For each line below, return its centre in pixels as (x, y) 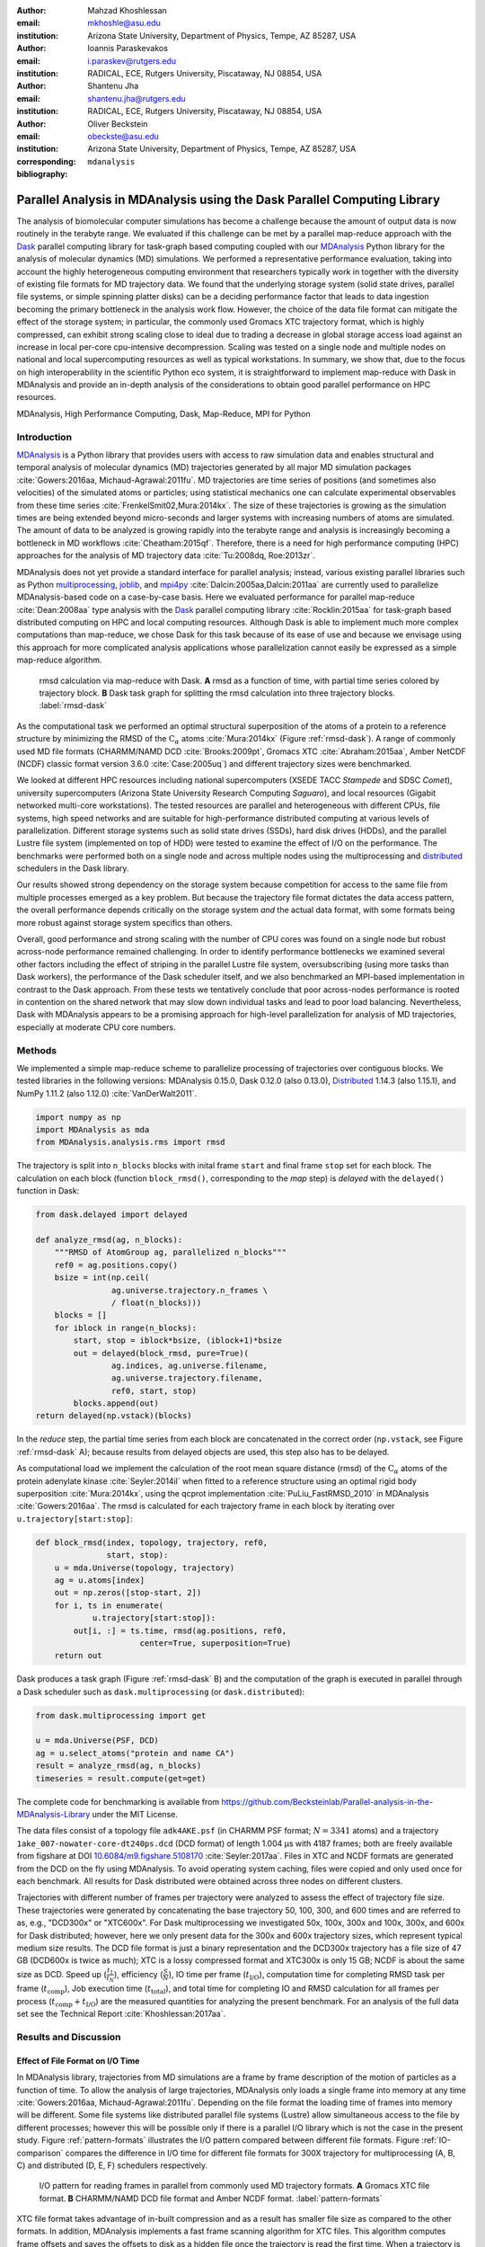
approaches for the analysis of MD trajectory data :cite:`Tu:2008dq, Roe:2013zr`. (166, 555)
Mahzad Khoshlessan (128, 10)
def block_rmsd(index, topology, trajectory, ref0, (152, 1542)
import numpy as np (78, 1117)
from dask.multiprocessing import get (121, 1715)
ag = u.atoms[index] (100, 1580)
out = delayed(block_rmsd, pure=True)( (161, 1353)
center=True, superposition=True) (216, 1643)
